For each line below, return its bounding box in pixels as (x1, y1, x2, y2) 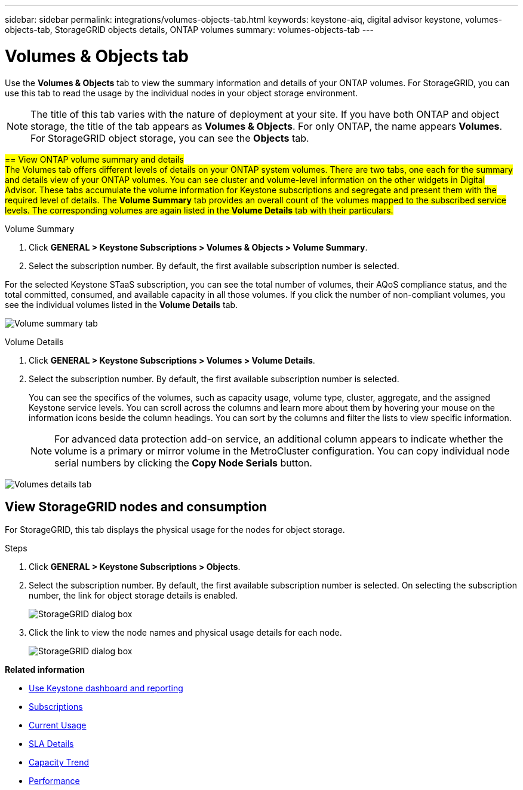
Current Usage (29, 720, 87, 731)
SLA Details (29, 739, 74, 749)
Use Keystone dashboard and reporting (29, 683, 183, 694)
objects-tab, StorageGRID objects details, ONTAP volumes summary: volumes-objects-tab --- (5, 25, 374, 35)
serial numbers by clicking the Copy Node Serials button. (54, 456, 312, 469)
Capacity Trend (29, 757, 89, 768)
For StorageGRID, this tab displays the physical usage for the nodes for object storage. (5, 524, 345, 535)
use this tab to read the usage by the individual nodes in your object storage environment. (5, 87, 358, 98)
